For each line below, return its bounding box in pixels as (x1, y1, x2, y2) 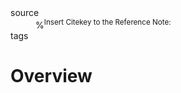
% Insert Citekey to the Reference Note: (35, 17, 172, 31)
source (10, 7, 40, 18)
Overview (10, 64, 93, 87)
